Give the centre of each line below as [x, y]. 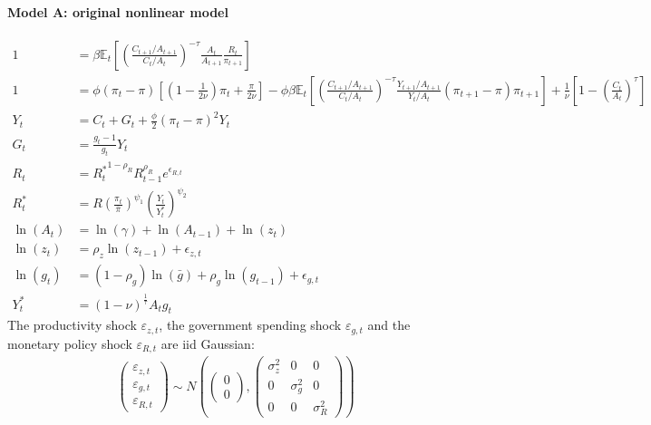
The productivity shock [72, 325]
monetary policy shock [70, 343]
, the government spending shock [250, 325]
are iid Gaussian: [208, 343]
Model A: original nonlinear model [118, 11]
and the [389, 325]
